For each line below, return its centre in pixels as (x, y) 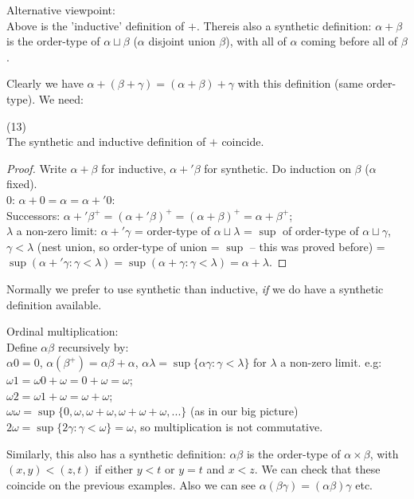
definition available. (54, 304)
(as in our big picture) (244, 411)
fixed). (22, 184)
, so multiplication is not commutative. (228, 427)
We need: (61, 98)
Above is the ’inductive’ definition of (96, 25)
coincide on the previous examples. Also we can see (131, 484)
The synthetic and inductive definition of (106, 141)
